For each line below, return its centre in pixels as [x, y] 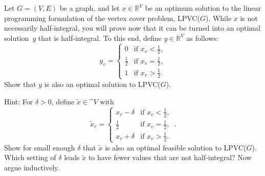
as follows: [202, 38]
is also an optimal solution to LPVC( [102, 84]
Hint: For [19, 101]
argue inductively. [32, 167]
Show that [20, 84]
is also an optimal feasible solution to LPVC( [176, 147]
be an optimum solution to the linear [203, 8]
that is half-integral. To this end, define [100, 38]
